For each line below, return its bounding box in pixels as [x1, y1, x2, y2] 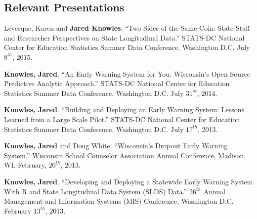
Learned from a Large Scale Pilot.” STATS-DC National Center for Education [4, 114, 240, 124]
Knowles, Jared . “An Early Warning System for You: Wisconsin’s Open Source [4, 68, 250, 79]
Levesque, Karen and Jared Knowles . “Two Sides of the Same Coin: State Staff [4, 23, 250, 33]
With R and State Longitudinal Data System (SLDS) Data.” [4, 186, 187, 196]
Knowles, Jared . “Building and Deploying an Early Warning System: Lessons [4, 104, 244, 115]
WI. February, [4, 160, 46, 170]
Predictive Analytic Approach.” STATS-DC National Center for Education [4, 78, 230, 88]
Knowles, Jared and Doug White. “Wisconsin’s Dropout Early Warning [4, 140, 228, 151]
